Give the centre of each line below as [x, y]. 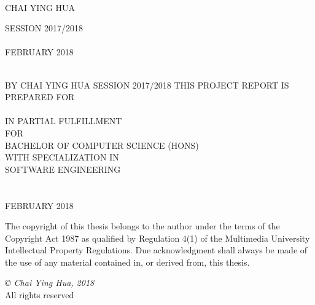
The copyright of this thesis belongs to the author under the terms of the [142, 226]
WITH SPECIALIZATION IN [62, 157]
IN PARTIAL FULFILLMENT [64, 121]
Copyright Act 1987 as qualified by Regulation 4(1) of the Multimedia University [157, 238]
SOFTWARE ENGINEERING [63, 169]
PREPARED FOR [40, 97]
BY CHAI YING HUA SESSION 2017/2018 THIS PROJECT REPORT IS [147, 85]
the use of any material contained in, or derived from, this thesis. [127, 262]
